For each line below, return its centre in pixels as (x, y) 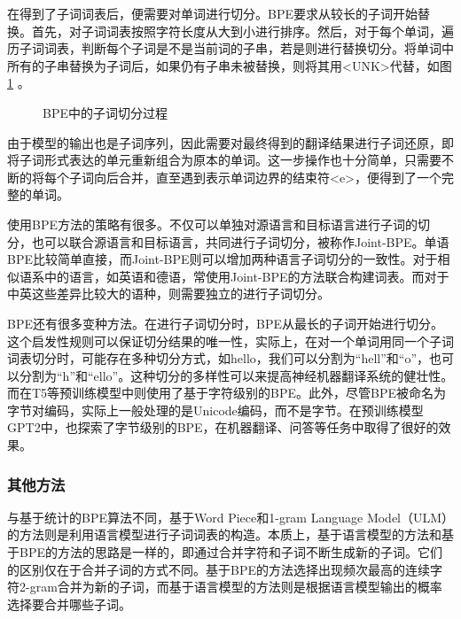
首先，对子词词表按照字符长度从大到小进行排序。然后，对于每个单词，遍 (242, 31)
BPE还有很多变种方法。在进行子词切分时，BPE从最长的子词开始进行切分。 (225, 323)
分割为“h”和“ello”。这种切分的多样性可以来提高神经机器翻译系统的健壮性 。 (236, 375)
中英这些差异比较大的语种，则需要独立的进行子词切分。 (168, 294)
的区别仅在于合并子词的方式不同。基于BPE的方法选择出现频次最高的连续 (219, 569)
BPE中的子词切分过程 (105, 112)
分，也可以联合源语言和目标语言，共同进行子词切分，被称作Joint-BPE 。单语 (228, 241)
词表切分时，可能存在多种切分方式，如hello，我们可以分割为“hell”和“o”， (218, 358)
